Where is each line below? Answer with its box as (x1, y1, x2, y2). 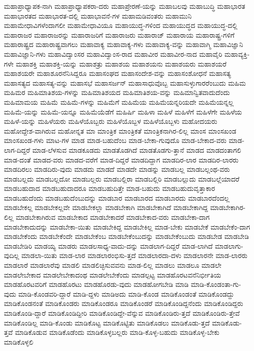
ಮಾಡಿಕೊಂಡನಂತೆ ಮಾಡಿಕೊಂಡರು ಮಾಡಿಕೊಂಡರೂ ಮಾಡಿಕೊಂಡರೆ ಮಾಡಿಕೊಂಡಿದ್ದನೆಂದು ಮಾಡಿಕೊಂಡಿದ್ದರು (4, 298, 243, 308)
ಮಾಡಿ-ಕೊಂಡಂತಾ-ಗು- (190, 279, 241, 289)
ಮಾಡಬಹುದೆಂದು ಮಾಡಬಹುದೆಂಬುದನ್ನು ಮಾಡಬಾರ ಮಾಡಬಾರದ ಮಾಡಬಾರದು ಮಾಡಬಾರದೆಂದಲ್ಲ (4, 192, 230, 203)
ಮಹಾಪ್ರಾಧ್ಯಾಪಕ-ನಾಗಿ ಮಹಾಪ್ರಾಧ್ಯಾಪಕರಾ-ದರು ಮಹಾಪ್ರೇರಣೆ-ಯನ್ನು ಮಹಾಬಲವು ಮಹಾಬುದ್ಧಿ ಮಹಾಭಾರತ (4, 1, 245, 11)
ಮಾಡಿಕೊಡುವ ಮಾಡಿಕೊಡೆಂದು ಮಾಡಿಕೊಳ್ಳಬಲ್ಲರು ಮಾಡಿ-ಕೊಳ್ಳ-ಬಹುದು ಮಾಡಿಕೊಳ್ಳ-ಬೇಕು (15, 327, 219, 337)
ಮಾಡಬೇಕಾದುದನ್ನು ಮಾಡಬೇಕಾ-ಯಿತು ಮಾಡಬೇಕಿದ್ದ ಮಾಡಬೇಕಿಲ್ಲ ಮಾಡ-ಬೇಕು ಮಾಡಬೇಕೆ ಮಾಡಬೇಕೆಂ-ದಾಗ (4, 221, 250, 232)
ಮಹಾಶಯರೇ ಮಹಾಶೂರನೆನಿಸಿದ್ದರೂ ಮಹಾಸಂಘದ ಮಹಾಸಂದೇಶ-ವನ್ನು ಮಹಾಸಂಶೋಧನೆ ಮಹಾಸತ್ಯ (4, 68, 231, 78)
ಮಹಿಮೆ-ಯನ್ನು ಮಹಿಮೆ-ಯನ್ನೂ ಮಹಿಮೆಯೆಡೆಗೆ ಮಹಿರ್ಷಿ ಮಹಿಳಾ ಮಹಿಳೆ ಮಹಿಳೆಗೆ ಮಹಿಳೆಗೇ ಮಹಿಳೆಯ (4, 106, 242, 117)
